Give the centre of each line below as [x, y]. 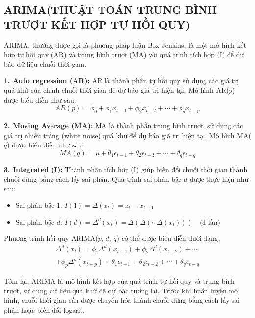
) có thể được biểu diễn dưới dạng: [168, 238]
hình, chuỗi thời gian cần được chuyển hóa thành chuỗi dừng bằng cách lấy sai [122, 300]
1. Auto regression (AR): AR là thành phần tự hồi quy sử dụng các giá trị [122, 80]
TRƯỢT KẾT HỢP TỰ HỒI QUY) [97, 24]
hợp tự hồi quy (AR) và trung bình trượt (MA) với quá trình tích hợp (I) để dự [124, 54]
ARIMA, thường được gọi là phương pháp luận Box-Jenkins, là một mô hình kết [125, 44]
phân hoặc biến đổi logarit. [44, 309]
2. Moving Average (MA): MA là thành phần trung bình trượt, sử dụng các [124, 125]
